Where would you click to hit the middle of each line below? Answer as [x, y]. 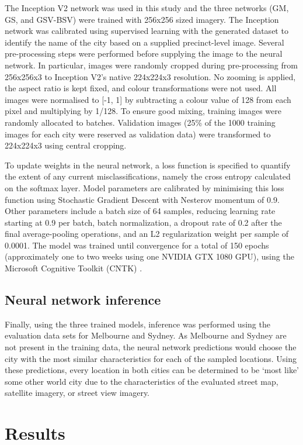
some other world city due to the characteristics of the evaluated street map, [142, 381]
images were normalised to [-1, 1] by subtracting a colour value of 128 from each [148, 99]
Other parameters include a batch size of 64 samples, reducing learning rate [140, 211]
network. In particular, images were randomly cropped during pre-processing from [151, 65]
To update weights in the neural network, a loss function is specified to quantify [148, 165]
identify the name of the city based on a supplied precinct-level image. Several [144, 42]
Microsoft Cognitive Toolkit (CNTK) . [74, 268]
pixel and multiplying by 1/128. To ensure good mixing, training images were [143, 111]
